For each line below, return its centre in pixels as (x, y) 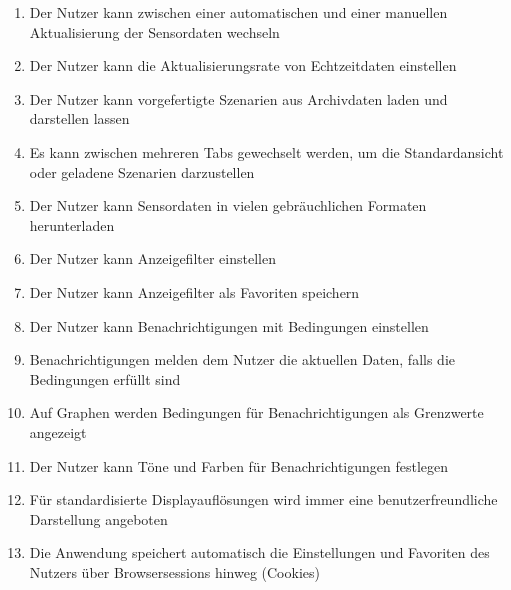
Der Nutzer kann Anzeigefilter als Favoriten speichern (194, 291)
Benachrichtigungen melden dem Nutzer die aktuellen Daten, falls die (242, 359)
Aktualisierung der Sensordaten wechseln (154, 31)
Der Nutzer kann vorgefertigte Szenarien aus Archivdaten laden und (238, 98)
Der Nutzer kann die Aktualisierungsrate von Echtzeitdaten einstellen (243, 65)
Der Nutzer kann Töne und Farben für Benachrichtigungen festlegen (239, 465)
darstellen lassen (79, 118)
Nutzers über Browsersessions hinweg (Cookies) (174, 571)
